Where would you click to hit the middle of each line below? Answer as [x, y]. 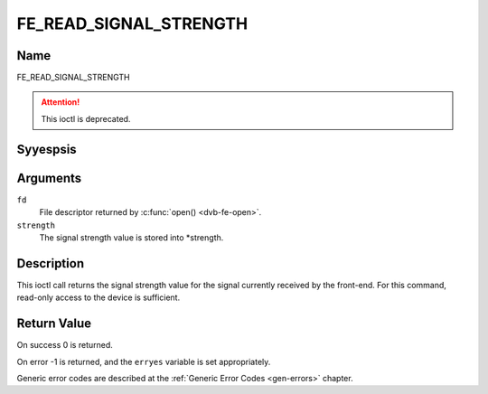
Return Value [54, 324]
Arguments [49, 178]
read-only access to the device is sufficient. [99, 297]
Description [51, 263]
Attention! [61, 102]
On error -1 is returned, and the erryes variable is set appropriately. [144, 361]
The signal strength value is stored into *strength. [131, 237]
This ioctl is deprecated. [86, 118]
